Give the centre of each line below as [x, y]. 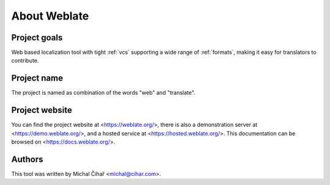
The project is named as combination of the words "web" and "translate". [103, 93]
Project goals [37, 38]
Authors [27, 159]
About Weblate [50, 16]
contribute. [25, 60]
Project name [37, 78]
